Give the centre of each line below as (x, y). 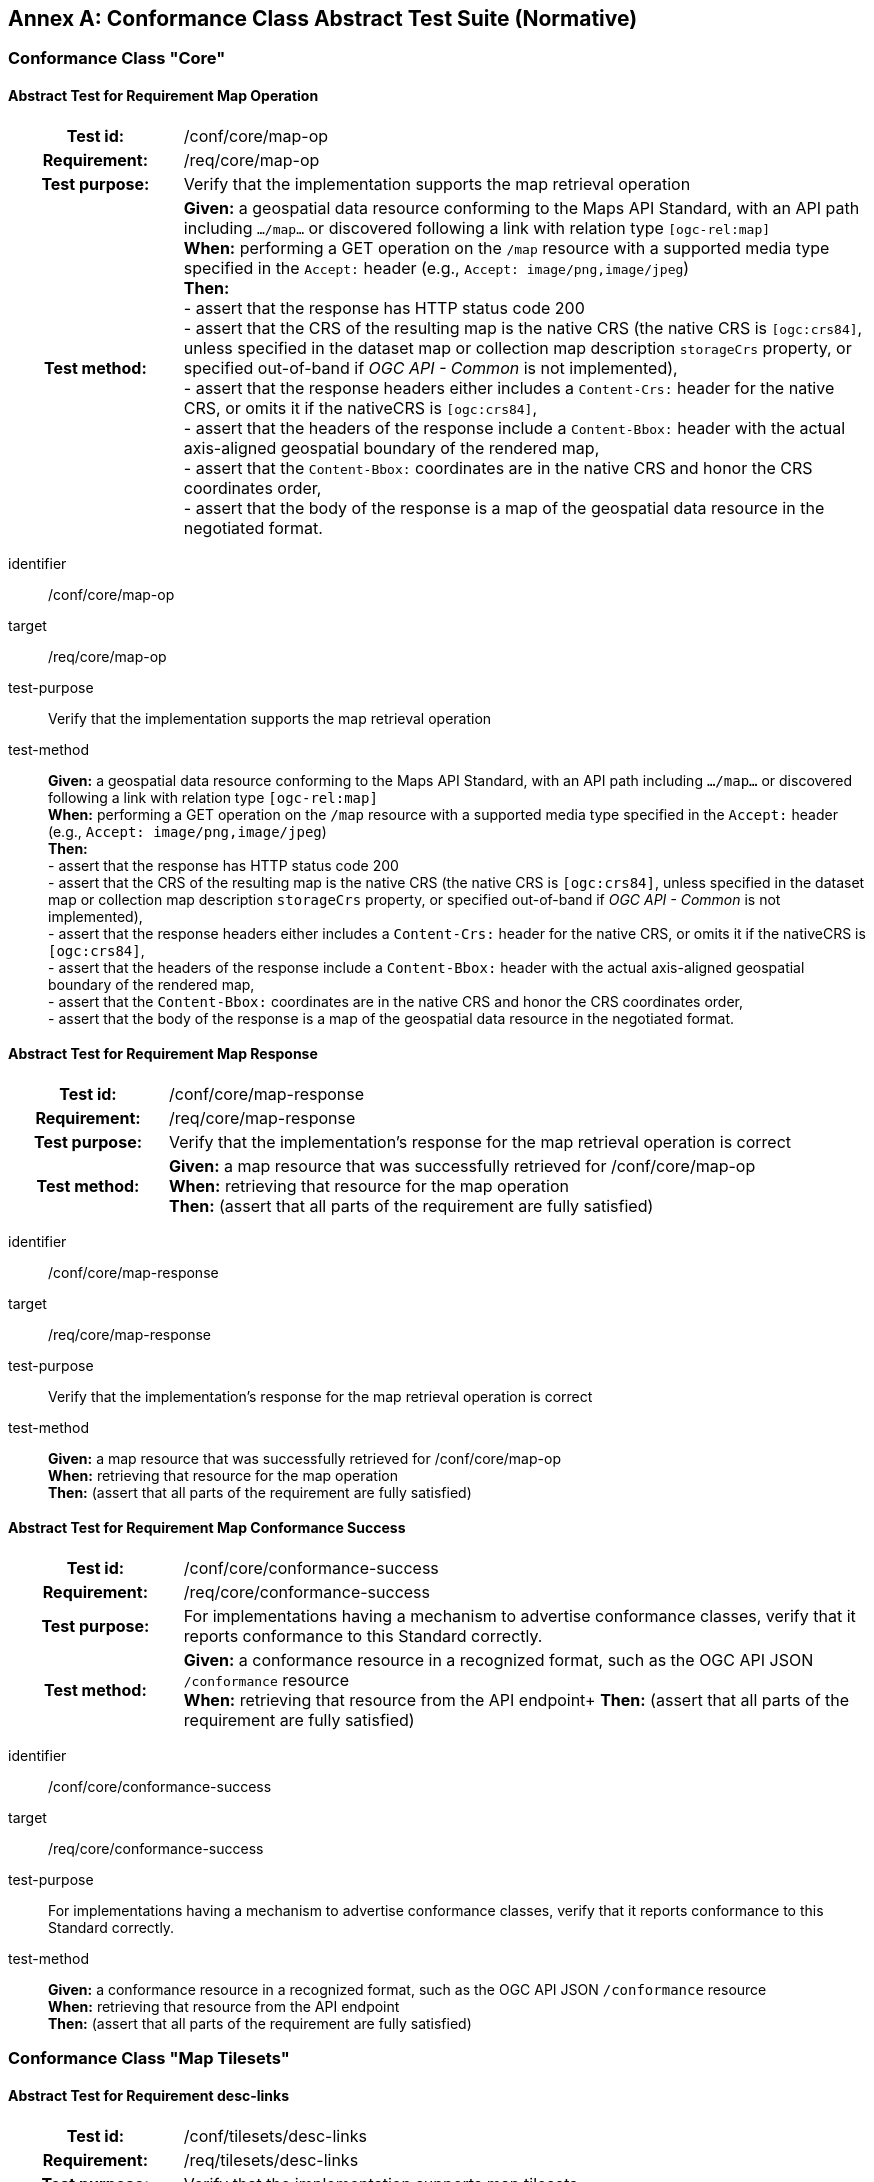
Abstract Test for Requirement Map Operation (163, 96)
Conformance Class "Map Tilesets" (149, 2058)
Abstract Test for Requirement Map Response (163, 1054)
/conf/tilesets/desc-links (275, 2135)
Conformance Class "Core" (117, 58)
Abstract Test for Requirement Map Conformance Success (207, 1528)
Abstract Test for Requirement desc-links (149, 2096)
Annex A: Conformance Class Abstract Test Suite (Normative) (323, 18)
